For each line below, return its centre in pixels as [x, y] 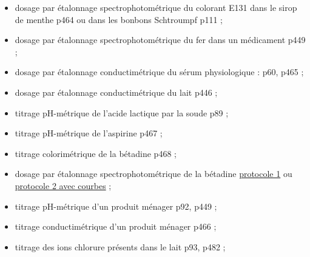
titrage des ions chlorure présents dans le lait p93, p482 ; [120, 246]
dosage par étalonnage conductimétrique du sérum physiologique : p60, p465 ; [159, 72]
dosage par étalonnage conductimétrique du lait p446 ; [116, 92]
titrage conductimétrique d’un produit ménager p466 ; [116, 226]
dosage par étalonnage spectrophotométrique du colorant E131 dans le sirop [156, 7]
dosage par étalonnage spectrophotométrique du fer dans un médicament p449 [160, 40]
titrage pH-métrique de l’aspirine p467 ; [89, 133]
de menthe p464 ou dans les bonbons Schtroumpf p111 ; [119, 19]
